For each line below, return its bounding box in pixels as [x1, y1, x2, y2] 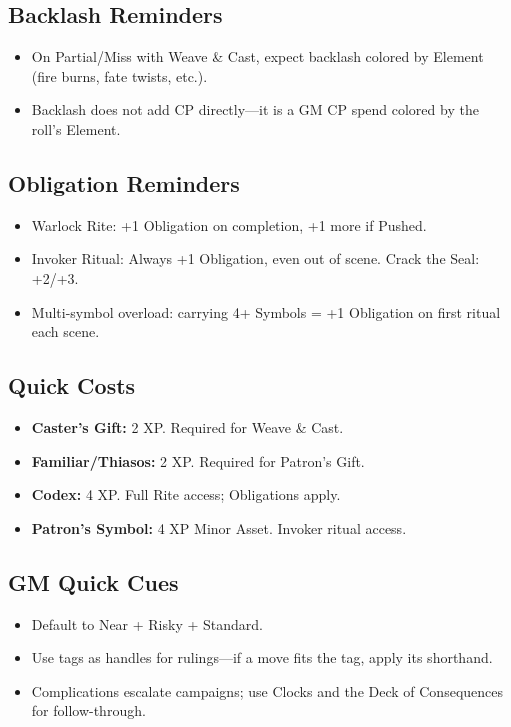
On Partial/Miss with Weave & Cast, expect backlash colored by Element [31, 46, 484, 67]
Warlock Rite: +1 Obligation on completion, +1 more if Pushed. [31, 214, 427, 235]
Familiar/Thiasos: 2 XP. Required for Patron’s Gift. [31, 450, 365, 471]
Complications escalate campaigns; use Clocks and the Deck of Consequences [31, 680, 504, 701]
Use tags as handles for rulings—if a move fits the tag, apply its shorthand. [31, 647, 493, 668]
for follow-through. [31, 700, 146, 721]
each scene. [31, 321, 100, 342]
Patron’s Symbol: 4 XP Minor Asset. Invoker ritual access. [31, 517, 407, 538]
